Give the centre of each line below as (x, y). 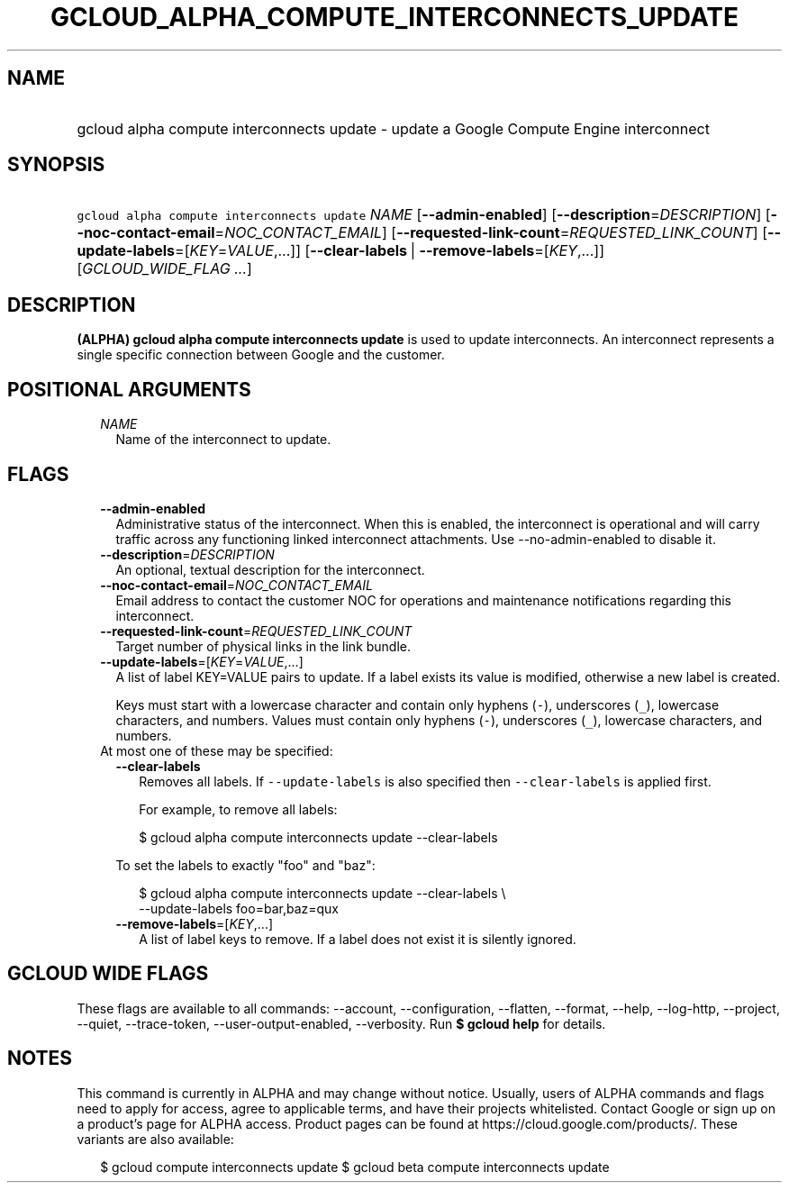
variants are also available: (155, 1139)
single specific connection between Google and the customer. (261, 355)
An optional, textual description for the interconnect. (270, 569)
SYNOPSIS (56, 165)
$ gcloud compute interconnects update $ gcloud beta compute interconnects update (355, 1167)
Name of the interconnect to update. (223, 440)
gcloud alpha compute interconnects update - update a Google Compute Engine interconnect (393, 128)
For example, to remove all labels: (238, 809)
